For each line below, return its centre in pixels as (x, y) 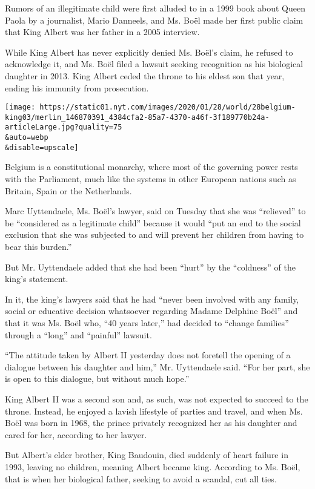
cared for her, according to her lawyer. (76, 434)
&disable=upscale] (42, 147)
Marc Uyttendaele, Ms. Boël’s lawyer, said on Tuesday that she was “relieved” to (155, 211)
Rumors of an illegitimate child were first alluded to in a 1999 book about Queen (155, 8)
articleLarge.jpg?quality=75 (64, 127)
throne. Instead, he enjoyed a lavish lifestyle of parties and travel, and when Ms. (154, 411)
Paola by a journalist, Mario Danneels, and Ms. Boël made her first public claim (154, 20)
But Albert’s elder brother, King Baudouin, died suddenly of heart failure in (147, 455)
